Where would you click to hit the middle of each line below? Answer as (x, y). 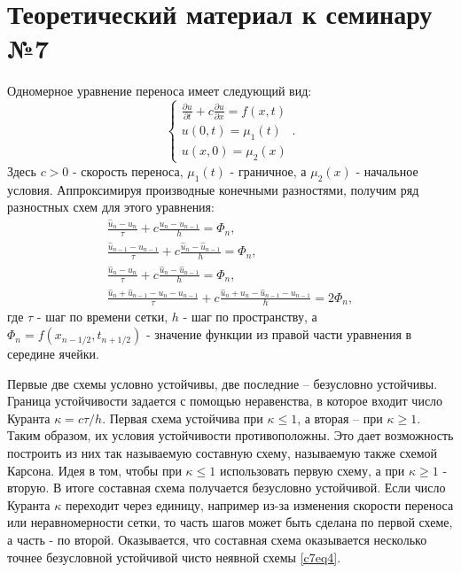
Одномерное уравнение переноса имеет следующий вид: (160, 91)
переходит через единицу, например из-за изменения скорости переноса (259, 504)
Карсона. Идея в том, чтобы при (94, 470)
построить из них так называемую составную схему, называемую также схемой (222, 453)
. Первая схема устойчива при (183, 418)
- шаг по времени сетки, (102, 317)
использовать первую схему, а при (312, 470)
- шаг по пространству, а (250, 317)
